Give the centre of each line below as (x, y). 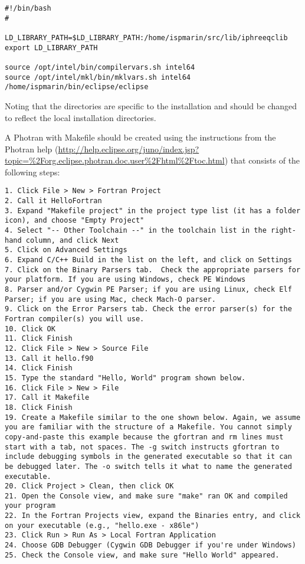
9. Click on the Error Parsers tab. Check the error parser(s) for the (148, 309)
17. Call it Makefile (47, 398)
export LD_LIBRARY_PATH (51, 48)
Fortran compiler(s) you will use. (75, 319)
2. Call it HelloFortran (53, 201)
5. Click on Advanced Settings (66, 250)
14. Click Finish (39, 368)
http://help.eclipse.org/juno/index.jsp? (129, 149)
